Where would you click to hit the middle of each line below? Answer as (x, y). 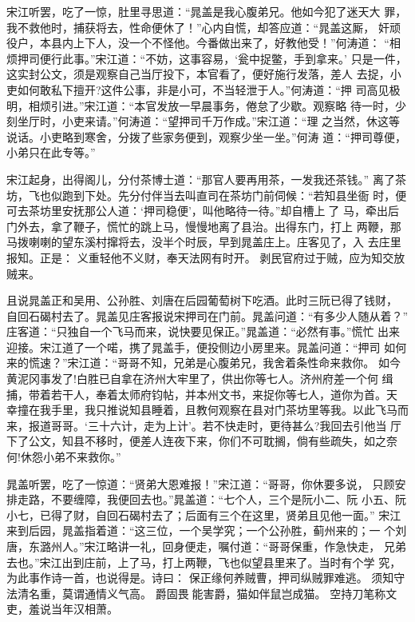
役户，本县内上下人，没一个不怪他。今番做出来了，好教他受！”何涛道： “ (198, 43)
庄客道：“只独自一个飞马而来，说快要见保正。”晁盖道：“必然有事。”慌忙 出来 (204, 331)
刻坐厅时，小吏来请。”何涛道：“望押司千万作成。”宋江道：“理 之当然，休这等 (204, 121)
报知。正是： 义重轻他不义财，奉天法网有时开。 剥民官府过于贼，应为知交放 (206, 257)
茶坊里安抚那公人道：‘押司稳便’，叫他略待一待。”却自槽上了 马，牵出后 (213, 211)
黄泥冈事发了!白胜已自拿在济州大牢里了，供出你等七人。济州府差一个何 (192, 379)
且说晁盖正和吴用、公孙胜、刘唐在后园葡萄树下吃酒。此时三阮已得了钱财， (202, 300)
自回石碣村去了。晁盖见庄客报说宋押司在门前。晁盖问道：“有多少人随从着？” (207, 315)
